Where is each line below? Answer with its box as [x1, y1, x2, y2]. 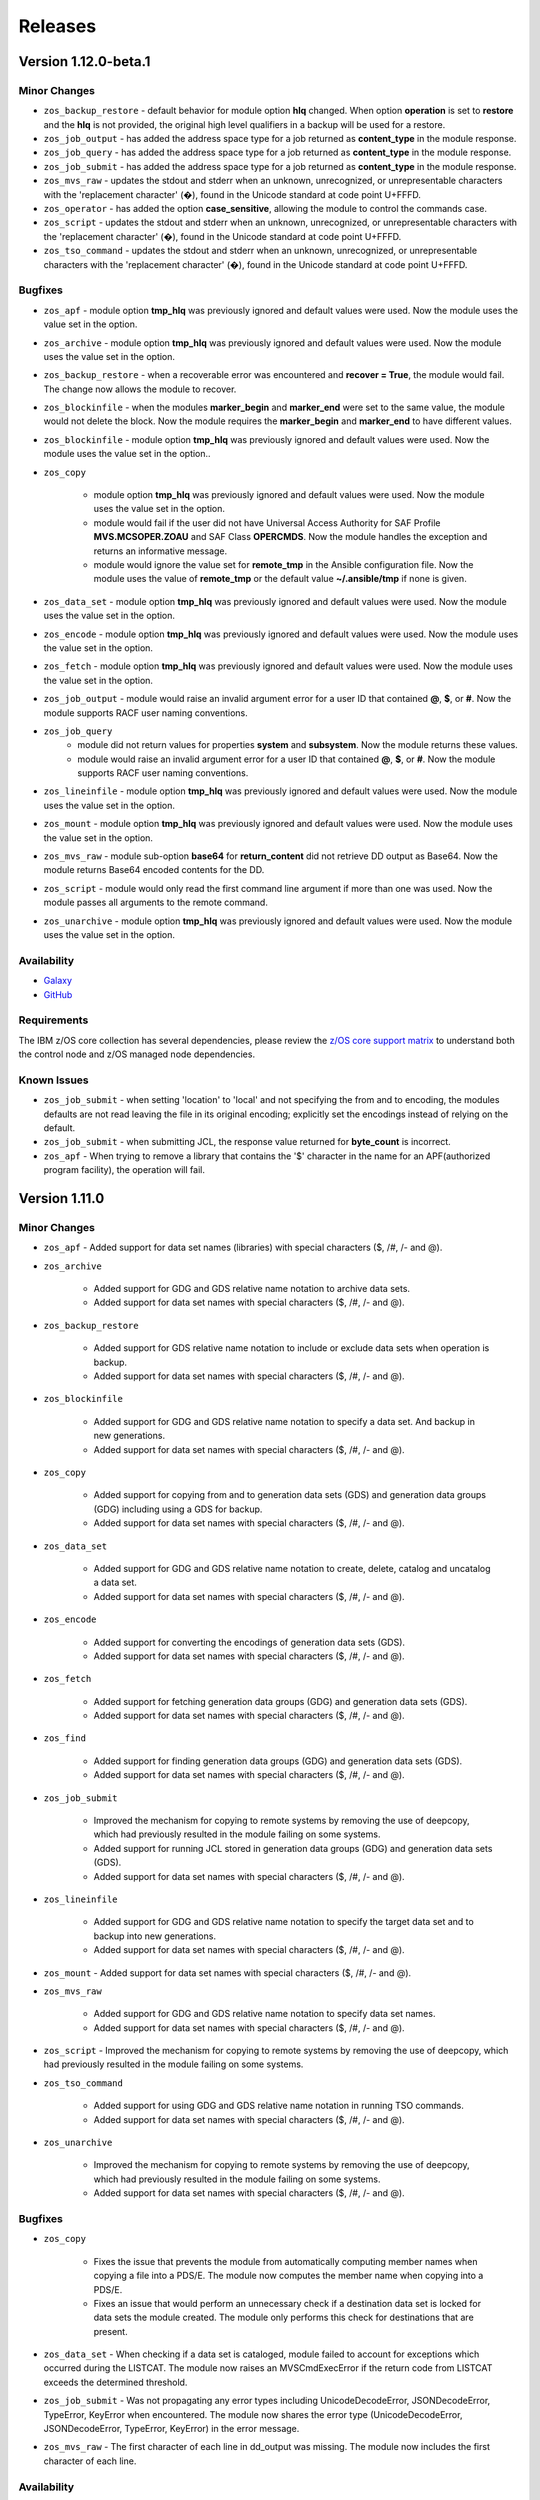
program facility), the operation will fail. [43, 1164, 205, 1176]
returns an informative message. [93, 545, 228, 557]
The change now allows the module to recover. [43, 383, 237, 395]
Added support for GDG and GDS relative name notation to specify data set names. [93, 2008, 436, 2020]
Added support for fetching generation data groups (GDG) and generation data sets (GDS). [93, 1695, 468, 1707]
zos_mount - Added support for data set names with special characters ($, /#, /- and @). [43, 1966, 412, 1979]
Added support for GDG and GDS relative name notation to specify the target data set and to [93, 1916, 474, 1928]
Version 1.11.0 [18, 1190, 105, 1207]
